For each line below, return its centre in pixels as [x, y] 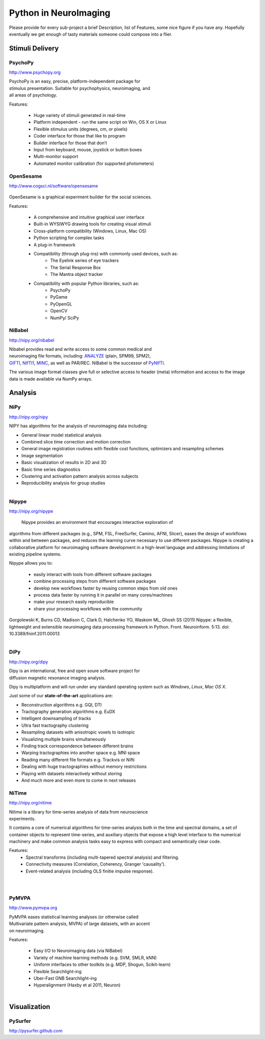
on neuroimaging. [27, 930]
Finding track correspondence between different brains [77, 746]
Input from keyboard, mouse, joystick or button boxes [88, 150]
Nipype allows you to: [31, 563]
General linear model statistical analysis [61, 435]
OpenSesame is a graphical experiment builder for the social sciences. [80, 197]
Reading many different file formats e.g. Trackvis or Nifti [78, 760]
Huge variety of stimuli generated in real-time [80, 115]
